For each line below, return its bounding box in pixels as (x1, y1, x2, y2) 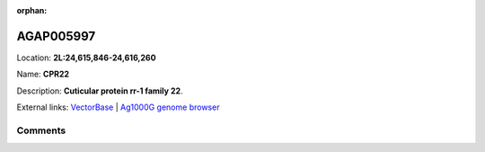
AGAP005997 (16, 28, 96, 44)
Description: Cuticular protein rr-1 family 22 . (16, 85, 183, 96)
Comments (16, 124, 66, 137)
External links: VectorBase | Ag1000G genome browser (16, 102, 220, 112)
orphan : (16, 5, 48, 15)
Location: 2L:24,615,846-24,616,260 (16, 52, 156, 63)
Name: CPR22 (16, 68, 70, 80)
